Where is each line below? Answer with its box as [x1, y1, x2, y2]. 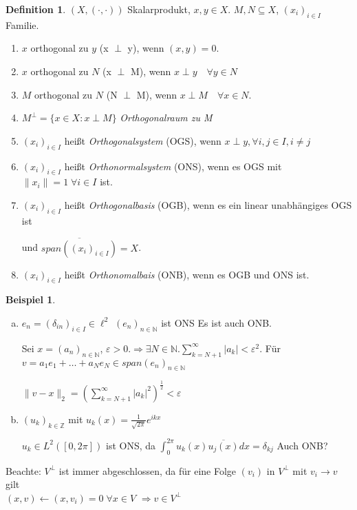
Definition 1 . [6, 2, 66, 16]
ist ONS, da [106, 438, 156, 452]
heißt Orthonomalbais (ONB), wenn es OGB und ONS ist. [64, 267, 310, 281]
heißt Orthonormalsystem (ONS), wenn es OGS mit [64, 159, 282, 173]
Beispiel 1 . [6, 292, 56, 307]
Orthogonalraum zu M [120, 110, 213, 125]
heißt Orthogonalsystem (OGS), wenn [64, 133, 221, 147]
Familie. [6, 17, 39, 32]
